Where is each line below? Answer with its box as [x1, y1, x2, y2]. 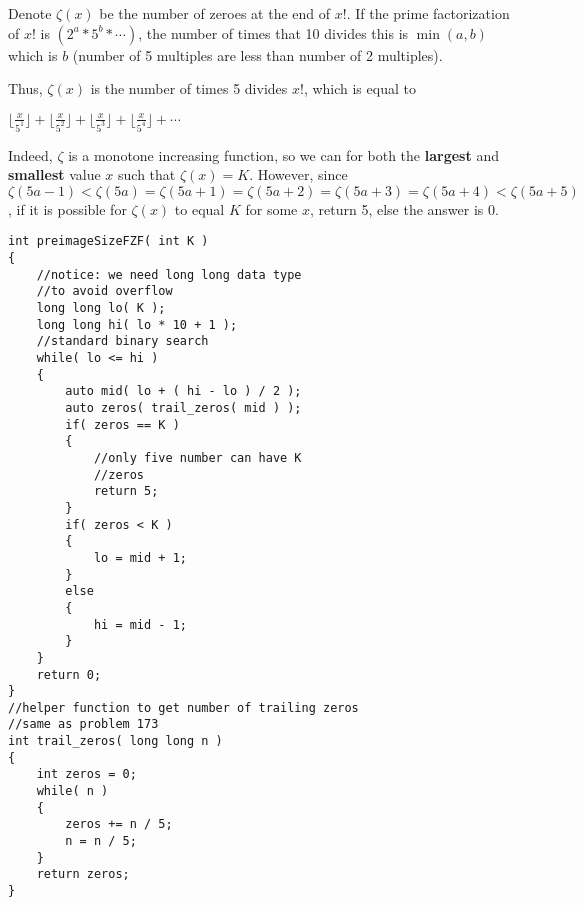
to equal [174, 198, 225, 219]
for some [245, 198, 298, 219]
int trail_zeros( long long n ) [8, 734, 223, 749]
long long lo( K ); [36, 301, 166, 316]
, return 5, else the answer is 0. [309, 198, 499, 219]
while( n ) [36, 784, 109, 799]
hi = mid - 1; [93, 617, 187, 632]
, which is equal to [303, 78, 416, 99]
